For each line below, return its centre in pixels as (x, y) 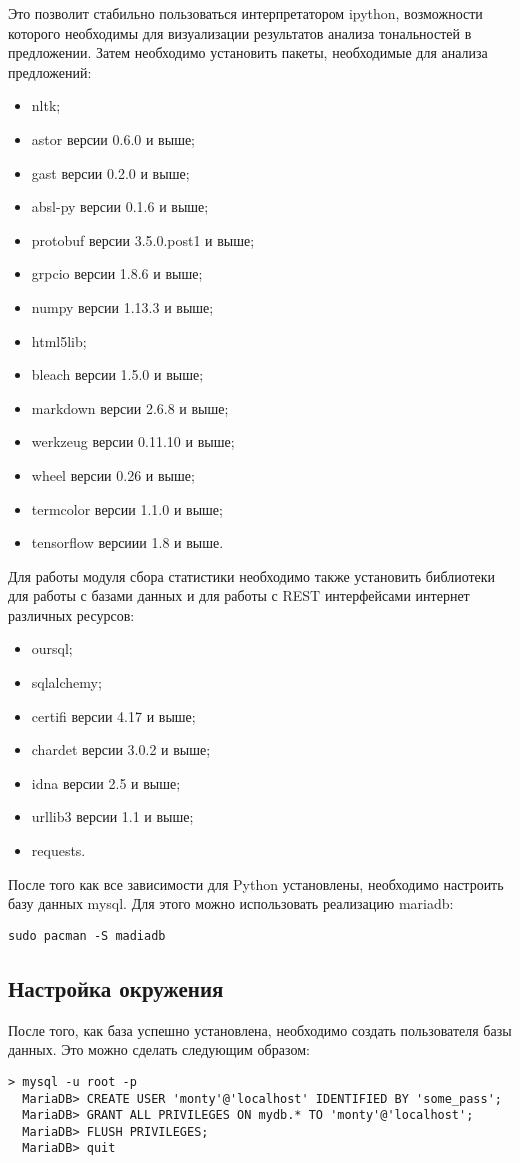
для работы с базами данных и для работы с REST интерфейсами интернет (239, 595)
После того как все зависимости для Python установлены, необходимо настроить (256, 883)
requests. (58, 850)
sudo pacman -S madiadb (87, 935)
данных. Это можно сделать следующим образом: (159, 1049)
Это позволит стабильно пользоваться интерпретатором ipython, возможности (245, 13)
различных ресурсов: (71, 614)
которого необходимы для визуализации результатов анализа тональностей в (240, 32)
